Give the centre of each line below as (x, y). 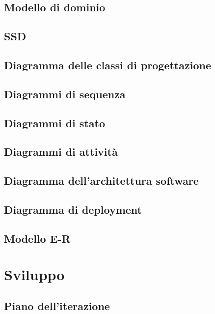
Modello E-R (37, 238)
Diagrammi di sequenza (65, 94)
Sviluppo (34, 274)
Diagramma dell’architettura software (101, 181)
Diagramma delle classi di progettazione (107, 65)
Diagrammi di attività (61, 152)
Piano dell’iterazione (57, 305)
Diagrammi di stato (54, 123)
